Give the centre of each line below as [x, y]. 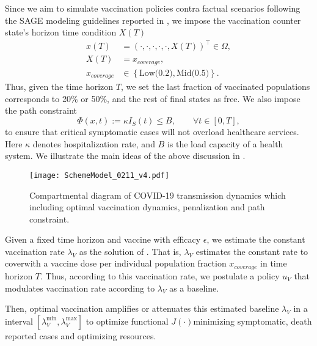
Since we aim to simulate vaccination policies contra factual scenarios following [153, 8]
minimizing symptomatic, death [253, 321]
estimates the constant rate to [252, 251]
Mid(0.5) [193, 73]
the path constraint [41, 110]
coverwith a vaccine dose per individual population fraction [116, 263]
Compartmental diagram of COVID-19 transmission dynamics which [158, 195]
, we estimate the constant [256, 239]
